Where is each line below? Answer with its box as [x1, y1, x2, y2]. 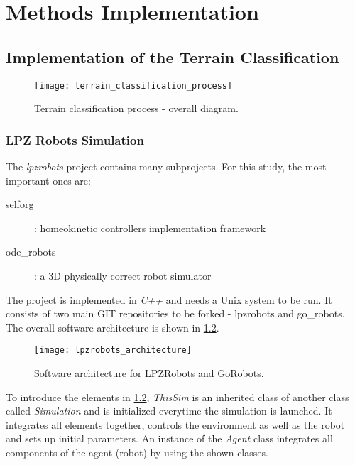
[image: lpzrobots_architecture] [34, 345, 192, 356]
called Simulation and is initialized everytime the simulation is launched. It [6, 403, 332, 418]
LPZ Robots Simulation [6, 131, 144, 148]
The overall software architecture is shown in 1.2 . [6, 319, 219, 334]
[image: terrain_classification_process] [34, 80, 233, 91]
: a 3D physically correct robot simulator [34, 268, 212, 283]
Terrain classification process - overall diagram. [34, 101, 239, 116]
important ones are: [6, 173, 91, 187]
